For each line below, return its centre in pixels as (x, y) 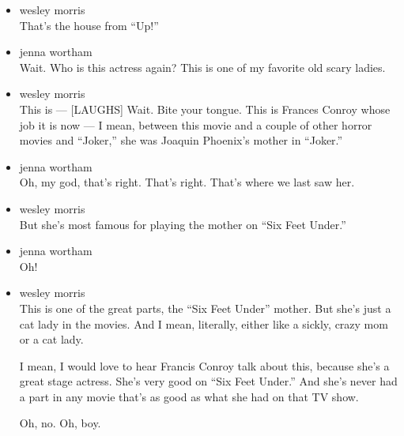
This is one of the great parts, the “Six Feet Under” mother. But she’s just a (205, 308)
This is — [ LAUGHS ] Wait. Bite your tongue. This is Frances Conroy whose (205, 109)
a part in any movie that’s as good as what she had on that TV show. (189, 396)
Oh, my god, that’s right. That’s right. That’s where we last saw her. (187, 182)
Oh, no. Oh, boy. (60, 423)
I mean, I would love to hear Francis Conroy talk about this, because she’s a (204, 365)
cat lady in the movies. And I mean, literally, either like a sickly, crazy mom (204, 323)
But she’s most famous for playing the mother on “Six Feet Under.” (183, 224)
